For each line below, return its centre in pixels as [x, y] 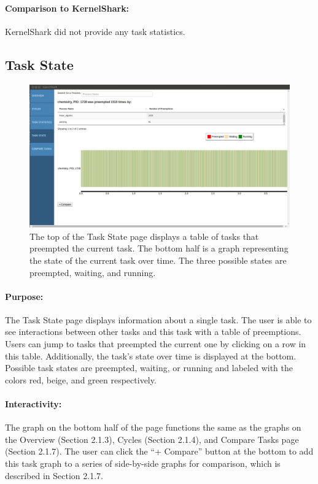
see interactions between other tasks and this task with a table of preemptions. [153, 332]
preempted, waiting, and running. [93, 272]
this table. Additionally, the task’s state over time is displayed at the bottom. [151, 355]
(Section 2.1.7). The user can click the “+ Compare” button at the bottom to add [159, 451]
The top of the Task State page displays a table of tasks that [144, 236]
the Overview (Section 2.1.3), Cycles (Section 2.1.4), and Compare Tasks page [152, 439]
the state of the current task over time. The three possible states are [158, 260]
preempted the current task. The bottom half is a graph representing [159, 248]
